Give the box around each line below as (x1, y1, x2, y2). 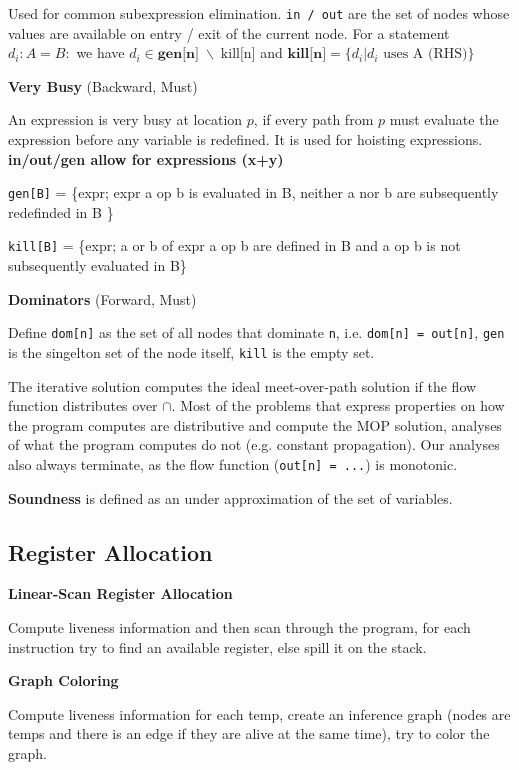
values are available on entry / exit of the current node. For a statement (8, 22, 450, 43)
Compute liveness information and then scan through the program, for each (8, 617, 471, 638)
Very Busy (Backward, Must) (8, 75, 198, 96)
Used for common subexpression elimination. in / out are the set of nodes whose (8, 3, 510, 23)
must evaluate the (389, 109, 499, 130)
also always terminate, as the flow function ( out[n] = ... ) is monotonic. (8, 454, 458, 474)
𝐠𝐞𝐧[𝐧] (157, 47, 199, 62)
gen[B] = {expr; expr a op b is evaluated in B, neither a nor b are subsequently (8, 182, 499, 203)
